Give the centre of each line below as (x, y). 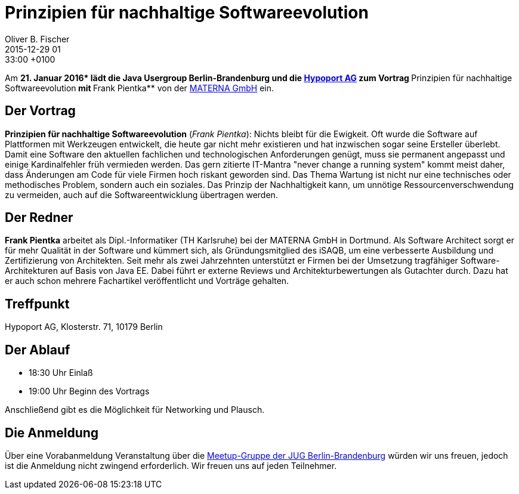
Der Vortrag (40, 111)
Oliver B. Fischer (37, 39)
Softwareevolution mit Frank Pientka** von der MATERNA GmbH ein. (139, 88)
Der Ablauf (38, 350)
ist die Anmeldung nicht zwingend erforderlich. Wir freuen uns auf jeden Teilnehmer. (171, 465)
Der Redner (39, 218)
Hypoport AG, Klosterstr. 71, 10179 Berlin (84, 327)
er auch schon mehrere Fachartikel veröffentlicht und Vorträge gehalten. (147, 281)
